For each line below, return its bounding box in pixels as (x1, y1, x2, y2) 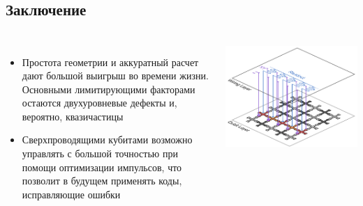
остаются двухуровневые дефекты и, (22, 95, 177, 110)
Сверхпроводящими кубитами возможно (22, 132, 193, 147)
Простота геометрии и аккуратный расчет (22, 54, 199, 69)
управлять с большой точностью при (22, 146, 178, 161)
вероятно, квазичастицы (22, 109, 124, 123)
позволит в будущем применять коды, (22, 173, 182, 188)
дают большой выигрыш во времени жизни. (22, 68, 209, 83)
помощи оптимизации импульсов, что (22, 159, 182, 174)
